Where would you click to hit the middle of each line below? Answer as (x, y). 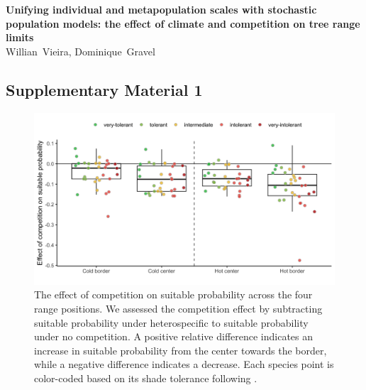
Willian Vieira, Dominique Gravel (81, 51)
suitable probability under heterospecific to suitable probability (171, 322)
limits (20, 37)
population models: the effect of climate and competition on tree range (183, 23)
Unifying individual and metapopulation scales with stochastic (161, 9)
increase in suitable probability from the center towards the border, (181, 350)
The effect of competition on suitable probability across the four (173, 294)
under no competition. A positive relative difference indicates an (174, 336)
